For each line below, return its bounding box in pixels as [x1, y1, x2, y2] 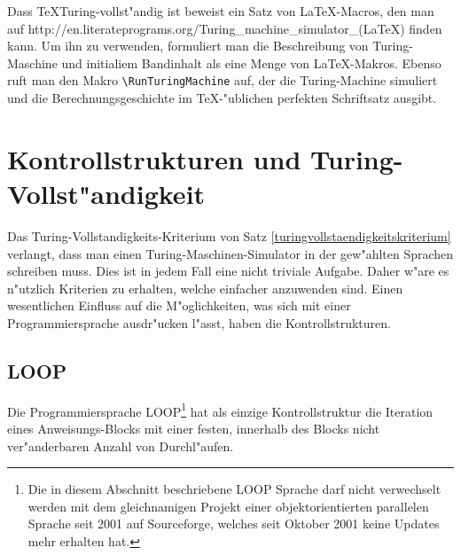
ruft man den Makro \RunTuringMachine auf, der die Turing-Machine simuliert [7, 71, 438, 90]
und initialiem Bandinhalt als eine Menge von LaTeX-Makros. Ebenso [61, 53, 441, 72]
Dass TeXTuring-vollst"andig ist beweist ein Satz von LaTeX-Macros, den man [7, 2, 434, 20]
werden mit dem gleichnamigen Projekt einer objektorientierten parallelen [27, 496, 429, 515]
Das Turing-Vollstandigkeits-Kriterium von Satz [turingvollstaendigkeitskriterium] [7, 226, 451, 245]
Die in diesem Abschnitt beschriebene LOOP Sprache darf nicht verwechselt [27, 480, 441, 498]
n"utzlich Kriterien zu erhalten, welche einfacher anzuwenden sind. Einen [7, 278, 403, 297]
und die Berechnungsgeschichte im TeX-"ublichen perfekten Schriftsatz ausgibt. [7, 89, 437, 107]
